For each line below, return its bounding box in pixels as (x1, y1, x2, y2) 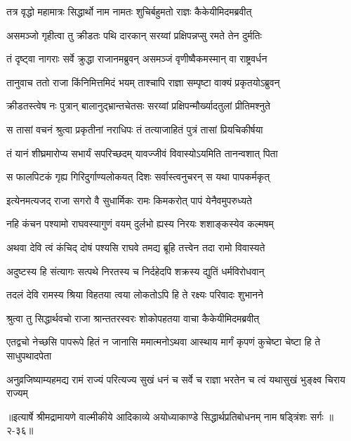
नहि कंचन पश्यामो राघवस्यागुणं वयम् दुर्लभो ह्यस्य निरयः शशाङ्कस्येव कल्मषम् (6, 216, 274, 231)
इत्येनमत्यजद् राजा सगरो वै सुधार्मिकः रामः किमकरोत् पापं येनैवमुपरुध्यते (6, 192, 252, 207)
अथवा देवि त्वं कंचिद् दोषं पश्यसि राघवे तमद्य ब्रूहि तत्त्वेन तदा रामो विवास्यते (6, 239, 265, 254)
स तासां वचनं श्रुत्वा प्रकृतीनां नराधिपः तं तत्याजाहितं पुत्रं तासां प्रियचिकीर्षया (6, 121, 263, 136)
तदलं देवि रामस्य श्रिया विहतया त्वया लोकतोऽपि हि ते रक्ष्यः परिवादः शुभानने (6, 287, 263, 302)
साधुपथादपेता (6, 348, 52, 362)
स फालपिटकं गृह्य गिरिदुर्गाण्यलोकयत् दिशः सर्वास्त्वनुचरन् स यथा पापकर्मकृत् (6, 169, 270, 184)
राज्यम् (6, 386, 28, 400)
